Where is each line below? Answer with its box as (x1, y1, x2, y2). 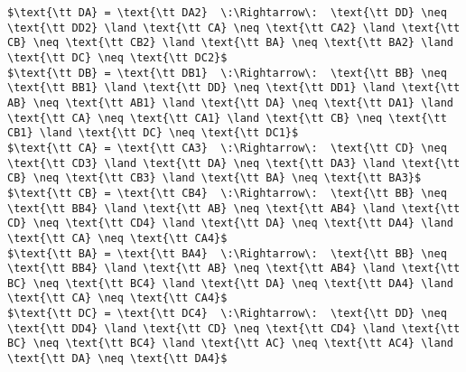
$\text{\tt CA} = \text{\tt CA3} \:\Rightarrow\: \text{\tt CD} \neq (7, 141, 447, 154)
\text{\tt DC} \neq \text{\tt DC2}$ (7, 51, 228, 64)
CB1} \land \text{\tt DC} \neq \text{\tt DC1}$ (7, 126, 299, 140)
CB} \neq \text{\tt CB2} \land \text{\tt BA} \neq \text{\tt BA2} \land (7, 36, 453, 50)
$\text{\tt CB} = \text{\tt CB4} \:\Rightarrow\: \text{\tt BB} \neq (7, 186, 447, 200)
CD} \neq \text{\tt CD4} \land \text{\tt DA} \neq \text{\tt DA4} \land (7, 217, 453, 230)
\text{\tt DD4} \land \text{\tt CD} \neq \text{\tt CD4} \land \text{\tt (7, 321, 461, 335)
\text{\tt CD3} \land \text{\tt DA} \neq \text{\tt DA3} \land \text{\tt (7, 156, 461, 170)
